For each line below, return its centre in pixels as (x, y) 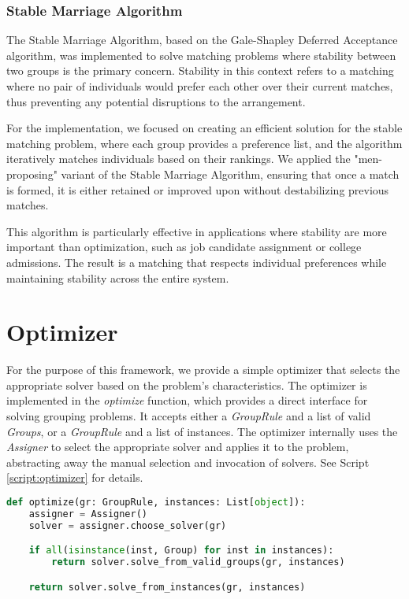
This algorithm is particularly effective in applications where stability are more (197, 231)
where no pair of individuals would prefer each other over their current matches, (200, 86)
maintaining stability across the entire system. (118, 277)
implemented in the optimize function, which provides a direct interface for (187, 400)
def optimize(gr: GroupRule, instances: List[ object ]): (156, 502)
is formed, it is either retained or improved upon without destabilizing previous (198, 189)
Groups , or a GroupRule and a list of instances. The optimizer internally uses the (202, 431)
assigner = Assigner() (88, 514)
